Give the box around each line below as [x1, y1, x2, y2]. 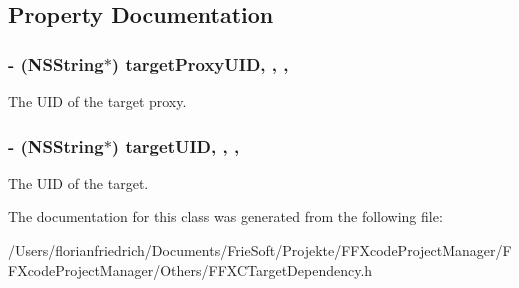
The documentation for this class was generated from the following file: [8, 206, 443, 227]
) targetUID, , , [111, 133, 240, 158]
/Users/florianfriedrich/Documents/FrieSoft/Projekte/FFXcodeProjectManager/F [8, 240, 512, 260]
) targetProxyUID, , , [111, 51, 289, 76]
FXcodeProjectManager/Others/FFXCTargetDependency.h [8, 259, 373, 280]
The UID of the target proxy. [8, 91, 187, 111]
